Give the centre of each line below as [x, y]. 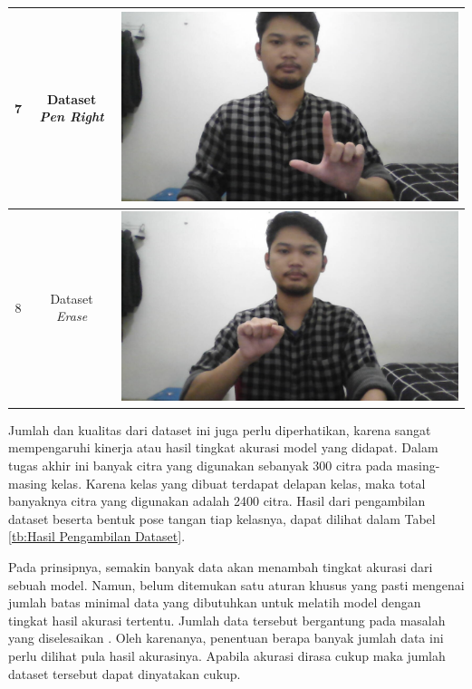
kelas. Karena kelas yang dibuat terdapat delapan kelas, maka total [238, 483]
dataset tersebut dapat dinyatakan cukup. [125, 673]
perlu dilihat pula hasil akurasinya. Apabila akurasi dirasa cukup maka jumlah [227, 655]
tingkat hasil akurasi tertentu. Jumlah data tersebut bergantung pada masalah [227, 620]
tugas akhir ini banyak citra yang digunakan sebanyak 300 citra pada [201, 466]
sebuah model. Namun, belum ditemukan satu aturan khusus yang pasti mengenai [236, 584]
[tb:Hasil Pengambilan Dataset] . [97, 536]
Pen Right [72, 116]
